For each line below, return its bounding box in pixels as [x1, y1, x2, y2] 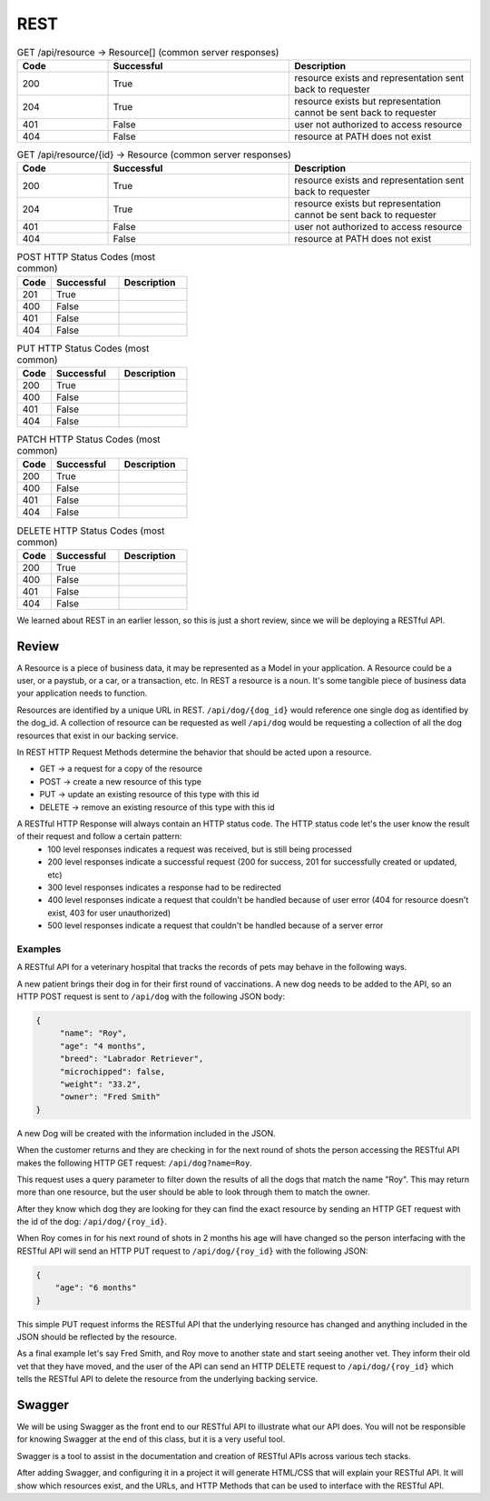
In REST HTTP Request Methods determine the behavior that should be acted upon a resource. [16, 746, 372, 758]
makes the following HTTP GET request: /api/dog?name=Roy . [16, 1157, 253, 1168]
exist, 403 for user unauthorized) [47, 907, 171, 918]
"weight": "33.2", [59, 1078, 142, 1089]
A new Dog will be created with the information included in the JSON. [16, 1127, 276, 1138]
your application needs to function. [16, 687, 148, 699]
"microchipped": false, [59, 1066, 166, 1076]
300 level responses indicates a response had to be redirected [47, 882, 281, 893]
